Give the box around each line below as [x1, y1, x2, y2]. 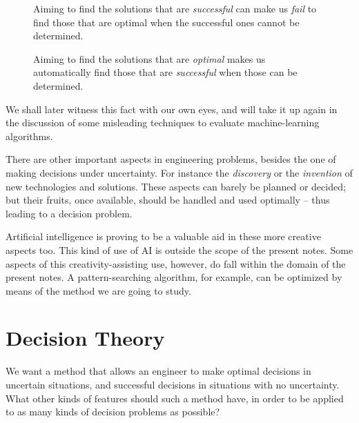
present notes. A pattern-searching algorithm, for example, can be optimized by [6, 270, 342, 284]
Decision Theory [6, 324, 165, 352]
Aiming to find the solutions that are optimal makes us [33, 51, 266, 66]
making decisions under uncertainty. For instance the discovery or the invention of [6, 165, 353, 179]
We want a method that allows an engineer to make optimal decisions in [6, 364, 311, 378]
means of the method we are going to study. [6, 283, 191, 297]
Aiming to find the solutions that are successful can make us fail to [33, 1, 317, 15]
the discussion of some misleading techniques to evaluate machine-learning [6, 115, 320, 130]
